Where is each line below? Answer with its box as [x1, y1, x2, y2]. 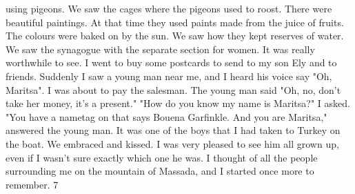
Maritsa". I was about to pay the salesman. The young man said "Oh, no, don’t [6, 82, 341, 97]
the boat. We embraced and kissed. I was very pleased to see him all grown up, [6, 136, 339, 151]
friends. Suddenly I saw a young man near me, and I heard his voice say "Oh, [6, 68, 332, 83]
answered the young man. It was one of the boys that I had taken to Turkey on [6, 123, 341, 137]
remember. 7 [6, 177, 59, 191]
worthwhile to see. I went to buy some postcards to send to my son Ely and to [6, 55, 337, 70]
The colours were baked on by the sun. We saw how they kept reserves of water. [6, 28, 344, 43]
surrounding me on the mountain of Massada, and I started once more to [6, 164, 314, 178]
